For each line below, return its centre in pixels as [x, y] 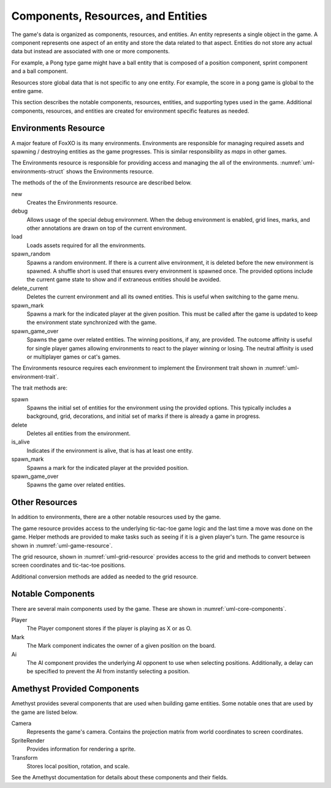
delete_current [30, 288]
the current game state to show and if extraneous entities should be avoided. [124, 279]
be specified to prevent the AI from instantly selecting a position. [108, 672]
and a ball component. [40, 71]
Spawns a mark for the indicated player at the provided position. [108, 468]
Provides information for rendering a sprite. [81, 749]
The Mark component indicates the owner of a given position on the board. [121, 646]
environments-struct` [38, 171]
